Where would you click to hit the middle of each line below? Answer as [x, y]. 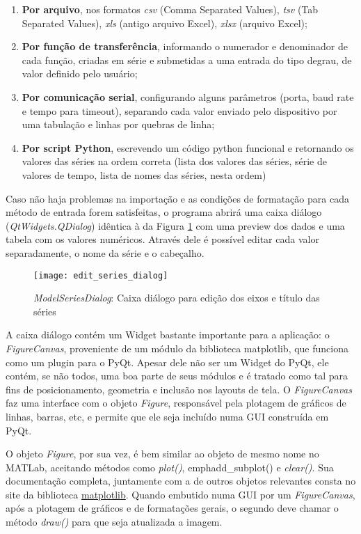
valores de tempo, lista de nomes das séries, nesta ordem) [144, 174]
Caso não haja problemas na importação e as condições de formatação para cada [177, 198]
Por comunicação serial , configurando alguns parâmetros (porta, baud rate [188, 96]
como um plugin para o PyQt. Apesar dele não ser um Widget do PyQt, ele [167, 362]
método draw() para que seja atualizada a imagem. [114, 522]
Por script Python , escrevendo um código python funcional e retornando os [188, 147]
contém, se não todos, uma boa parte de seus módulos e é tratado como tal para [177, 376]
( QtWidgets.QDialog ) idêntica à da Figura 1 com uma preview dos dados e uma [175, 225]
